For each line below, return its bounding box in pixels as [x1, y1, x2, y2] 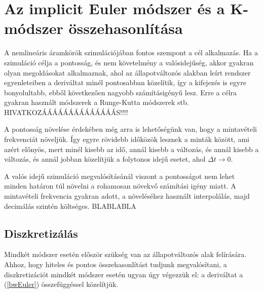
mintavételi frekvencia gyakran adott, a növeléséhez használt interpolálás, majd [4, 191, 250, 201]
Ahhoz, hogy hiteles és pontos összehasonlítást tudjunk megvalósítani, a [4, 259, 227, 270]
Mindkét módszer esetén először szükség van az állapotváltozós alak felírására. [4, 249, 247, 260]
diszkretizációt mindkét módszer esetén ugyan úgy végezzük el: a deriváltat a [4, 269, 243, 279]
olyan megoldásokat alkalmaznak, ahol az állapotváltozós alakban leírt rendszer [4, 67, 251, 78]
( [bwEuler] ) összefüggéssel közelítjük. [4, 279, 119, 289]
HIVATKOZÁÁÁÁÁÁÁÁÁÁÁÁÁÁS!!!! [4, 106, 128, 117]
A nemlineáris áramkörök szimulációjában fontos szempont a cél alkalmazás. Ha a [4, 47, 258, 58]
